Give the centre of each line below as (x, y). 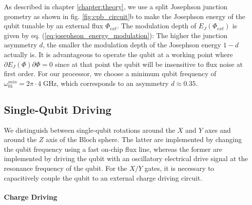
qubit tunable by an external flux (54, 26)
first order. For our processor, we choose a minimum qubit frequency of (110, 73)
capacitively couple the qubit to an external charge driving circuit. (103, 177)
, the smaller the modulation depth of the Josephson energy (132, 45)
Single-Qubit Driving (58, 109)
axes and (218, 130)
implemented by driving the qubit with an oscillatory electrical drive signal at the (126, 158)
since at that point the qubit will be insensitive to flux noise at (149, 64)
